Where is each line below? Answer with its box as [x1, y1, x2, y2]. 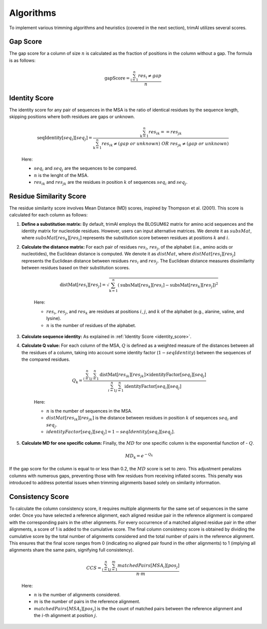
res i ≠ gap [138, 73, 162, 80]
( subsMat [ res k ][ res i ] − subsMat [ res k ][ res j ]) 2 [118, 282, 219, 289]
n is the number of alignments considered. [34, 592, 121, 598]
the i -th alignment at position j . [34, 613, 97, 619]
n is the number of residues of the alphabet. [46, 322, 136, 328]
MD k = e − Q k [125, 452, 153, 460]
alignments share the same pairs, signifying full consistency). [9, 547, 134, 553]
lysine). [46, 315, 61, 321]
